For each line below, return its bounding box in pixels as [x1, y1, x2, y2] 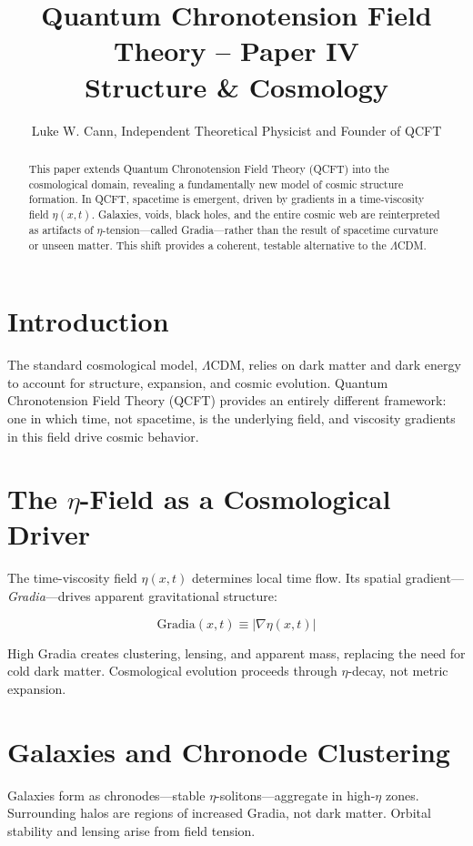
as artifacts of [28, 221, 94, 237]
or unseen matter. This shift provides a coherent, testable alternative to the [28, 237, 387, 252]
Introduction [7, 302, 169, 340]
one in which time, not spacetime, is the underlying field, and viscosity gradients [7, 408, 456, 427]
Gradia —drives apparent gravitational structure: [7, 586, 277, 606]
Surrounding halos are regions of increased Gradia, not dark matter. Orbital [7, 803, 431, 822]
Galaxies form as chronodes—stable [7, 785, 206, 804]
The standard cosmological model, [7, 355, 198, 374]
